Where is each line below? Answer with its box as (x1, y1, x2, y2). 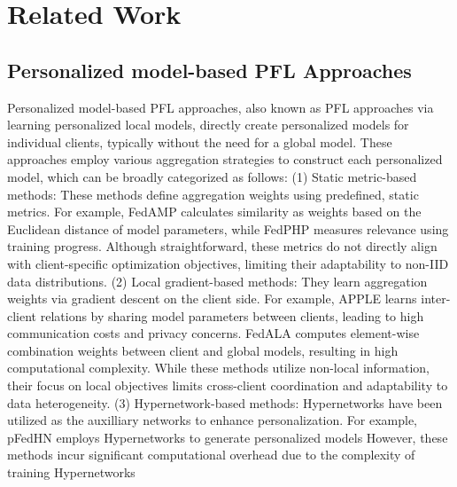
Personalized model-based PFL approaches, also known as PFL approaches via (7, 98, 434, 116)
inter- (421, 289, 451, 308)
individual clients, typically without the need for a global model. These (7, 132, 392, 151)
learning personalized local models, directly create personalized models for (7, 115, 409, 134)
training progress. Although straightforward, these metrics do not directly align (7, 237, 438, 255)
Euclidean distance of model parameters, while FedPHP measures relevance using (7, 219, 449, 238)
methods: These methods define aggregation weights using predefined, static (7, 185, 419, 203)
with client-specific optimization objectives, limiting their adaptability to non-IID (7, 254, 449, 272)
